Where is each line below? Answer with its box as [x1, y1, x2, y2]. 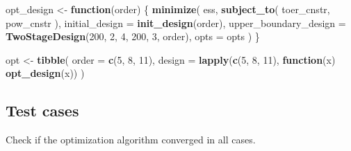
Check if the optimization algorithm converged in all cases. [6, 132, 256, 147]
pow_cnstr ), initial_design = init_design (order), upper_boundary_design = [6, 15, 346, 30]
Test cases [6, 100, 79, 121]
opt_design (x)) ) [6, 66, 85, 80]
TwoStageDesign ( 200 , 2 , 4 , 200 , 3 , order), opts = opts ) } [6, 29, 260, 44]
